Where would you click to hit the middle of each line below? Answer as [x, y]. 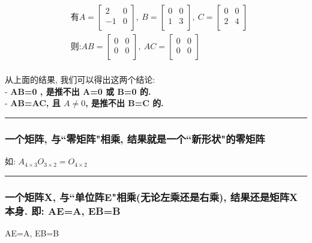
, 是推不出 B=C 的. [124, 103]
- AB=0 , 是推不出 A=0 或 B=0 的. [78, 91]
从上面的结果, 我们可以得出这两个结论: [80, 79]
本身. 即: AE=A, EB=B [63, 210]
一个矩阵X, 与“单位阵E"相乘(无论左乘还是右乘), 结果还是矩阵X [151, 196]
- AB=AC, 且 [33, 103]
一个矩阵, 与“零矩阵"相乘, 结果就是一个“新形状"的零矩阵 [135, 138]
